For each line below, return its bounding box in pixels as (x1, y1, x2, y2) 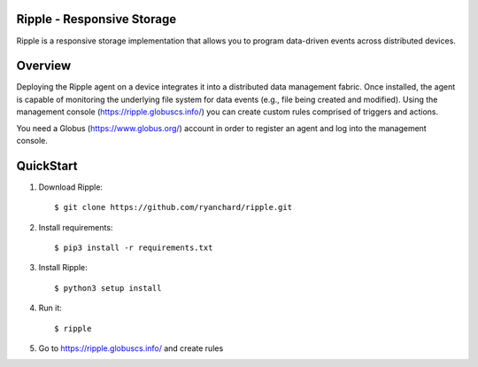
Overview (16, 59, 72, 74)
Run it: (38, 302, 62, 314)
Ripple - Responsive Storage (16, 12, 177, 27)
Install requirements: (38, 222, 113, 232)
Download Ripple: (38, 182, 104, 192)
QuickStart (16, 158, 79, 173)
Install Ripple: (38, 262, 88, 273)
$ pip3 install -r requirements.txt (54, 243, 213, 253)
